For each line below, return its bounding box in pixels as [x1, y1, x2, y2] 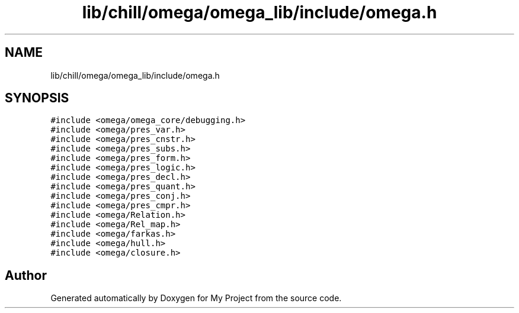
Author [5, 267, 47, 283]
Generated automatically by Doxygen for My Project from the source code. [50, 293, 342, 304]
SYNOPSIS [5, 91, 69, 106]
